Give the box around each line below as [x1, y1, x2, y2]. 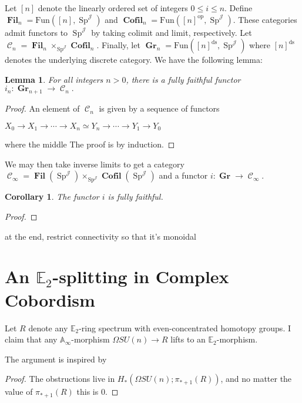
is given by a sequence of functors [99, 102, 220, 115]
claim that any [5, 333, 58, 345]
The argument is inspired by [5, 352, 107, 365]
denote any [28, 321, 68, 334]
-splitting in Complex [52, 264, 229, 288]
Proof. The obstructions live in [5, 372, 115, 385]
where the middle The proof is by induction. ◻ [5, 138, 175, 150]
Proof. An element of [5, 102, 80, 115]
